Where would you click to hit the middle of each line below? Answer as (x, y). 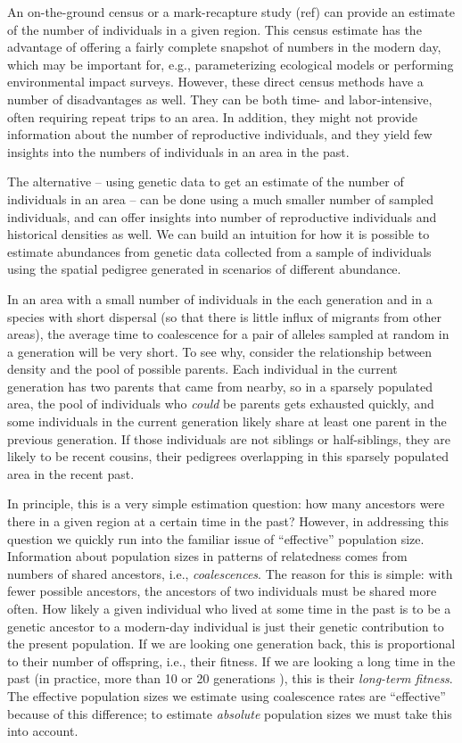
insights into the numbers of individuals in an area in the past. (178, 151)
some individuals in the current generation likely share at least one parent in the (227, 421)
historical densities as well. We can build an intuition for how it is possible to (219, 234)
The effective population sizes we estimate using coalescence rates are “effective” (227, 695)
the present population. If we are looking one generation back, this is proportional (231, 644)
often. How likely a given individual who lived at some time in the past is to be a (229, 608)
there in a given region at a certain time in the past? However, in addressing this (228, 521)
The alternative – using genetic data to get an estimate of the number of (206, 182)
